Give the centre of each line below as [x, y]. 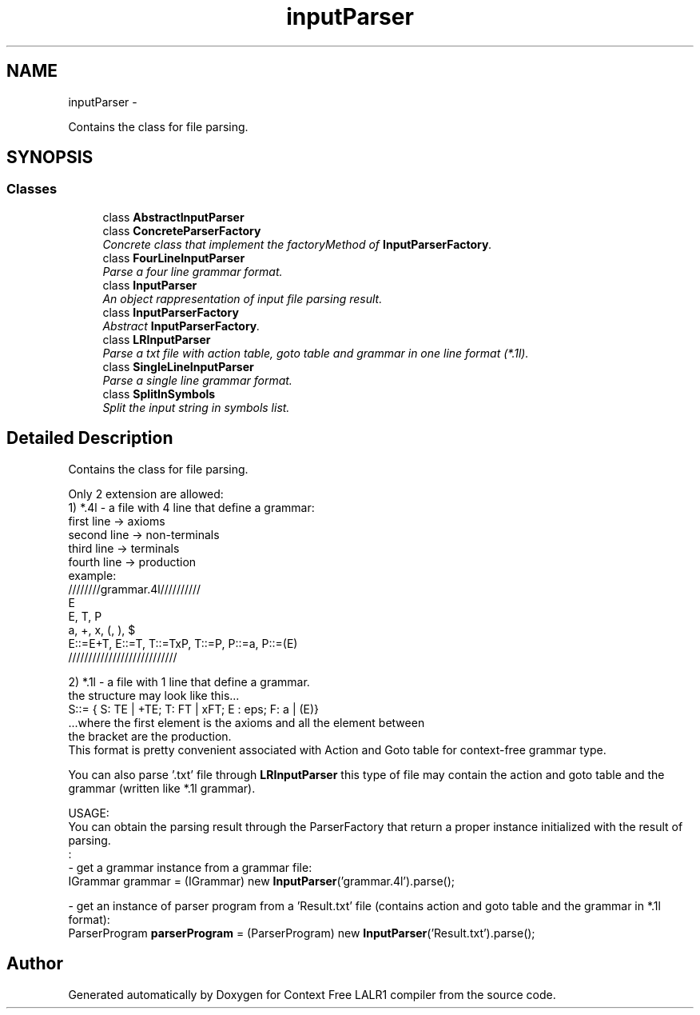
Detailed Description [90, 438]
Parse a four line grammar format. [193, 271]
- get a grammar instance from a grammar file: [190, 867]
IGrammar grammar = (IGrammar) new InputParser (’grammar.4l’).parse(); [261, 881]
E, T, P [85, 616]
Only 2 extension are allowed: [146, 494]
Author [35, 964]
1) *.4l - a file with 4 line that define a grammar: [191, 507]
